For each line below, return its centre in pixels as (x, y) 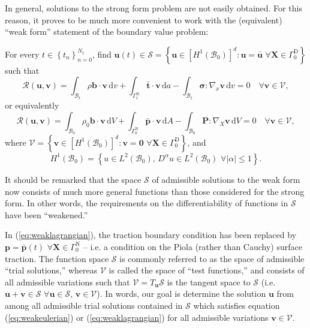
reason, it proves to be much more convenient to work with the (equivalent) (144, 19)
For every (22, 54)
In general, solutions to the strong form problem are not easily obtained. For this (154, 8)
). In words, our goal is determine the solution (181, 294)
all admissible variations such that (67, 282)
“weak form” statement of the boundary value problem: (107, 31)
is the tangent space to (209, 282)
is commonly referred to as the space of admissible (212, 258)
